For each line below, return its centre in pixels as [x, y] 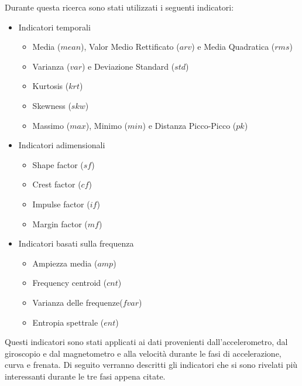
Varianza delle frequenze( [78, 302]
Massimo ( [51, 125]
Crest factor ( [57, 184]
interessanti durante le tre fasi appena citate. [85, 376]
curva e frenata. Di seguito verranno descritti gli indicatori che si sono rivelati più [151, 365]
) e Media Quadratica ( [233, 47]
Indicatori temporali [54, 27]
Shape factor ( [58, 164]
